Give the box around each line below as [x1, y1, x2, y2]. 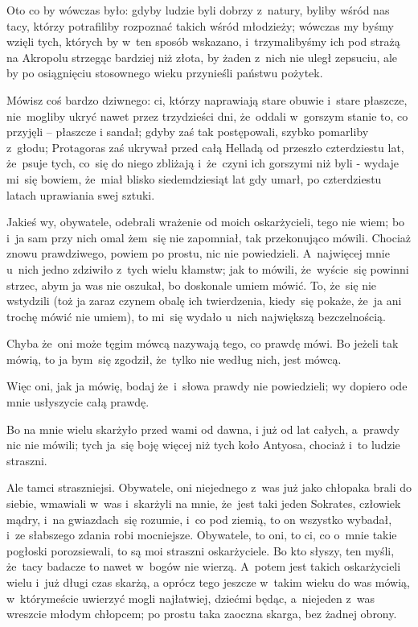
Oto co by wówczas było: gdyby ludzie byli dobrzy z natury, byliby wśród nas [6, 2, 390, 18]
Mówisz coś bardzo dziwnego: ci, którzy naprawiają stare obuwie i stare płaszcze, [6, 91, 408, 108]
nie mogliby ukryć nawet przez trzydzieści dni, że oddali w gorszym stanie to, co [6, 107, 408, 124]
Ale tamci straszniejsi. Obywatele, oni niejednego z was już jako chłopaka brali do [6, 479, 412, 496]
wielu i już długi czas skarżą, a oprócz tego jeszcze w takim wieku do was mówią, [6, 574, 410, 590]
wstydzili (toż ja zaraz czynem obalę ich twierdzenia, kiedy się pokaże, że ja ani [6, 292, 402, 309]
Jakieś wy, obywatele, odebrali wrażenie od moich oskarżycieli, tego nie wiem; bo [6, 213, 405, 230]
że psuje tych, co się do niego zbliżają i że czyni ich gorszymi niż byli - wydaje [6, 155, 399, 171]
